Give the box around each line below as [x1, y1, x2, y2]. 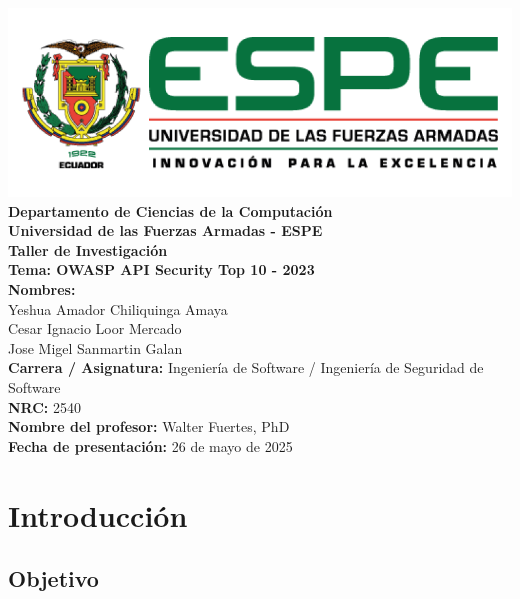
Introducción [8, 494, 188, 535]
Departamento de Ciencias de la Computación [8, 200, 333, 221]
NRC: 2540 [8, 396, 82, 417]
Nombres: [8, 278, 76, 299]
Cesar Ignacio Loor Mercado [8, 318, 182, 339]
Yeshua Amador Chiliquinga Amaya [8, 298, 228, 319]
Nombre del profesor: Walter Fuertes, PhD [8, 416, 290, 437]
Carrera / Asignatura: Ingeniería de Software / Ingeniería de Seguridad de [8, 357, 484, 378]
